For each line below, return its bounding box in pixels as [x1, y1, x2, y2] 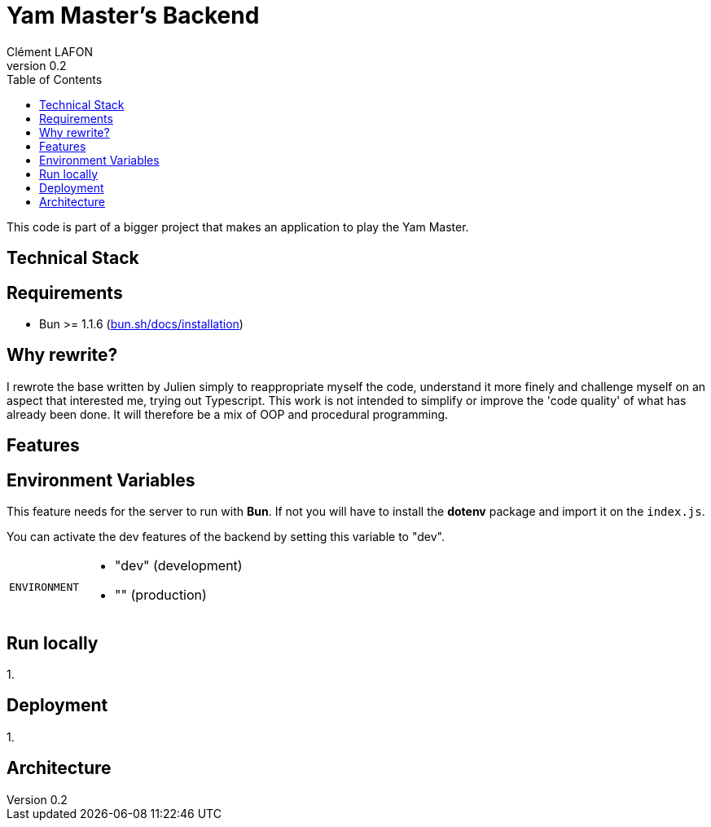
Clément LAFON [7, 44, 94, 59]
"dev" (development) [115, 557, 243, 574]
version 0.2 [7, 58, 67, 73]
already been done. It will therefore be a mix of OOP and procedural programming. [7, 407, 449, 421]
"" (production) [115, 587, 207, 604]
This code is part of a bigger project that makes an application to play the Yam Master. [7, 219, 469, 234]
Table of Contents [7, 72, 103, 86]
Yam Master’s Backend [7, 2, 260, 29]
